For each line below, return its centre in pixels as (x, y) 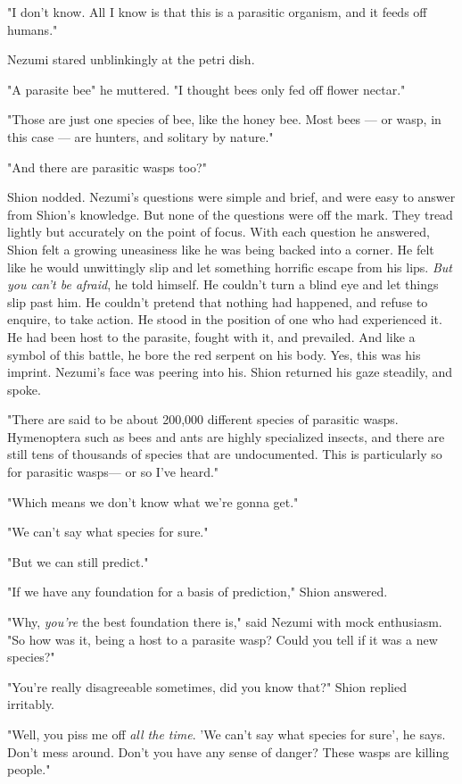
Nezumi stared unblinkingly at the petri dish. (131, 59)
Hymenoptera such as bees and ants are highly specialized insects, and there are (226, 436)
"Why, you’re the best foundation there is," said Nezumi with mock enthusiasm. (225, 622)
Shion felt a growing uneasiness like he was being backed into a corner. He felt (221, 249)
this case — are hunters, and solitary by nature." (140, 136)
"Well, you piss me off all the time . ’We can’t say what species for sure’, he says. (227, 734)
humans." (33, 29)
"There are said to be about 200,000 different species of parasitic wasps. (203, 419)
